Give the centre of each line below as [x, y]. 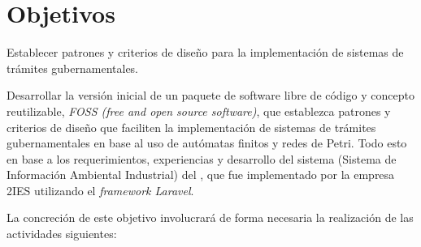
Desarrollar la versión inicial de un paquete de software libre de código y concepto [210, 95]
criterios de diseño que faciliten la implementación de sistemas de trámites [191, 127]
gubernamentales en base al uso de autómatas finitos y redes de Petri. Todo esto [207, 143]
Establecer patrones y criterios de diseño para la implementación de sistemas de [205, 52]
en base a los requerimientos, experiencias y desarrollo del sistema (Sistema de [202, 158]
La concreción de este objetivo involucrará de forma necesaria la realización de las [210, 217]
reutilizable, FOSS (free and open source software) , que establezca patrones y [199, 111]
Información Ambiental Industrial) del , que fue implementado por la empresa [201, 175]
